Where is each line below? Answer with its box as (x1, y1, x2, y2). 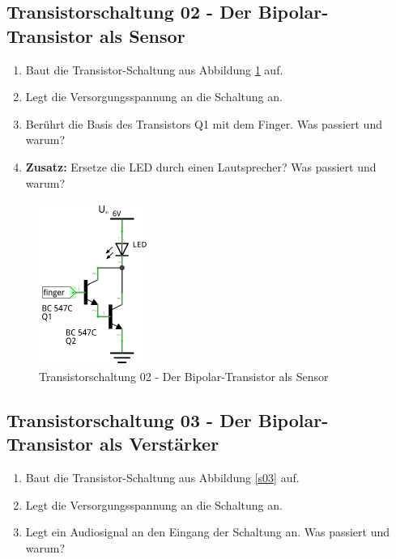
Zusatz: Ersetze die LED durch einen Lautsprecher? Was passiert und (25, 158, 377, 175)
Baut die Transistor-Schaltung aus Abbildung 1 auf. (25, 61, 283, 78)
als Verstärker (100, 431, 219, 456)
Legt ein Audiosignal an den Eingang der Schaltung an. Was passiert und (25, 523, 390, 540)
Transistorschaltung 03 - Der (6, 407, 252, 432)
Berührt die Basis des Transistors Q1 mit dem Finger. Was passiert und (25, 115, 382, 132)
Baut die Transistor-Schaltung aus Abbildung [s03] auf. (25, 468, 300, 485)
